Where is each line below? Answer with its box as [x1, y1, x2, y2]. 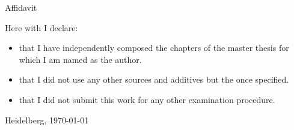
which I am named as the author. [19, 53, 142, 65]
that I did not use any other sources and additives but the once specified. [19, 73, 289, 86]
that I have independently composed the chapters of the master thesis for [19, 41, 289, 54]
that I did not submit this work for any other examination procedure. [19, 93, 275, 105]
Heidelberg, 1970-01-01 [5, 113, 89, 126]
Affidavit [5, 1, 37, 13]
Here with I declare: [5, 21, 78, 34]
